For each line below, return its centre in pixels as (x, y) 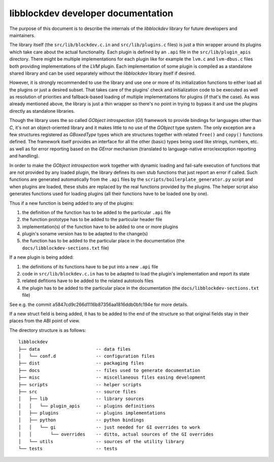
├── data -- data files (75, 349)
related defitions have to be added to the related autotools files (88, 281)
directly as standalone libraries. (42, 111)
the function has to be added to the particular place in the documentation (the (103, 241)
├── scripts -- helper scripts (80, 384)
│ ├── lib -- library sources (81, 399)
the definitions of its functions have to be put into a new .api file (90, 266)
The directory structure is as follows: (48, 330)
